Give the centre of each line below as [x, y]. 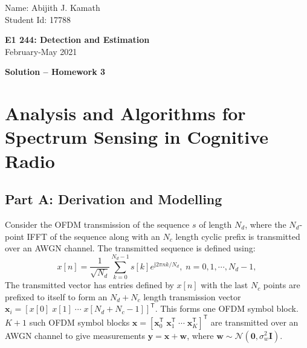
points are [282, 285]
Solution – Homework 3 [55, 72]
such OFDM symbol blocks [79, 322]
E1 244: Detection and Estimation [77, 40]
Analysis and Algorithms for [125, 113]
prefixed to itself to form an [56, 296]
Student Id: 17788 [38, 19]
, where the [266, 224]
